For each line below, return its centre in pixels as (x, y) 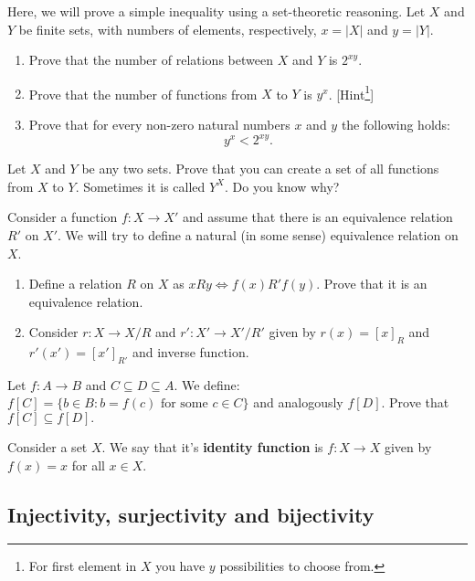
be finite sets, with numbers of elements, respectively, (168, 29)
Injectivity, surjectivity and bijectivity (191, 514)
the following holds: (396, 125)
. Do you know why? (282, 186)
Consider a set (47, 447)
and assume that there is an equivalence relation (318, 217)
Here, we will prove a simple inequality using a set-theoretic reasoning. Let (216, 11)
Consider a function (63, 217)
